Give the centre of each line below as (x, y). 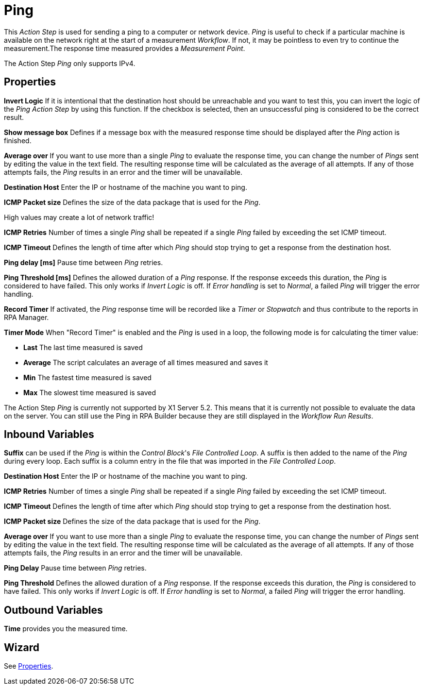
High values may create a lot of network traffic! (79, 217)
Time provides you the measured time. (66, 629)
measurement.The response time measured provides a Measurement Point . (125, 48)
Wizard (22, 647)
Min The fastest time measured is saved (87, 377)
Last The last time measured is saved (83, 347)
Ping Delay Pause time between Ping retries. (75, 568)
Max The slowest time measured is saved (90, 392)
